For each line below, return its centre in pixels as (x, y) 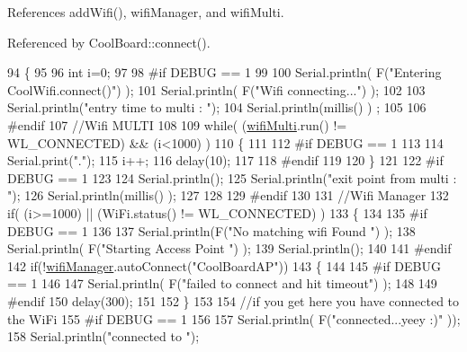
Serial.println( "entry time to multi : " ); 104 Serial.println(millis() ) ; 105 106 (217, 107)
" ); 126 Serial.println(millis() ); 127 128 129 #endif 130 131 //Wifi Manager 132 (228, 195)
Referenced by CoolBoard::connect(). (109, 42)
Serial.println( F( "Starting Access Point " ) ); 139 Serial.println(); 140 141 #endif (229, 248)
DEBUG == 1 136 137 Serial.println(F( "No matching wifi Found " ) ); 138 (211, 230)
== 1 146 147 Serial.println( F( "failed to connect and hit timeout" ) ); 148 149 (222, 283)
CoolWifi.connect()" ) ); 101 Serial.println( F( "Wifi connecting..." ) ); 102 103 (216, 89)
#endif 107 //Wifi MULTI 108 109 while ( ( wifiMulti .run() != (177, 124)
